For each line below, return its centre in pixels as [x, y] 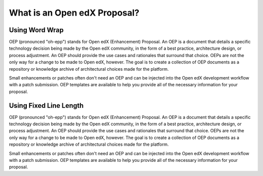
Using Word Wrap [36, 30]
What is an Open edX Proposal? [74, 13]
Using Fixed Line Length [46, 106]
